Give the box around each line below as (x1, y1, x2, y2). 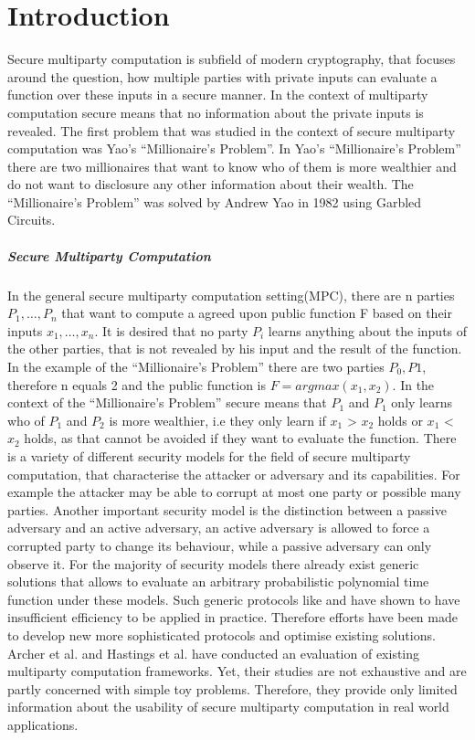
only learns (391, 393, 452, 412)
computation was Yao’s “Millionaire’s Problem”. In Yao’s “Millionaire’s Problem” (7, 139, 461, 158)
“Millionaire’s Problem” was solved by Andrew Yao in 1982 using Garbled (7, 192, 422, 211)
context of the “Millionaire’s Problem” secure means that (7, 393, 327, 412)
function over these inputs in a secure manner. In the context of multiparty (7, 85, 428, 104)
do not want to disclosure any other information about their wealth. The (7, 174, 414, 194)
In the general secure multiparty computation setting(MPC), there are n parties (7, 285, 455, 304)
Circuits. (7, 210, 56, 229)
